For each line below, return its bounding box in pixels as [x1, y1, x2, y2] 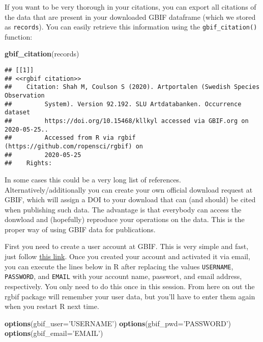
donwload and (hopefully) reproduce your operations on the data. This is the [5, 214, 245, 225]
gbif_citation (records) [5, 48, 79, 59]
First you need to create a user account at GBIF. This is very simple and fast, [5, 241, 249, 252]
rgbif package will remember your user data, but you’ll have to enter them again [5, 291, 255, 301]
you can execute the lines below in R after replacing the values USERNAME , [5, 261, 233, 271]
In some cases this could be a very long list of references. [5, 174, 182, 184]
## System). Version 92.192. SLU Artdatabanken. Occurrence [5, 100, 242, 108]
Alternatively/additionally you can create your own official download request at [5, 184, 253, 195]
